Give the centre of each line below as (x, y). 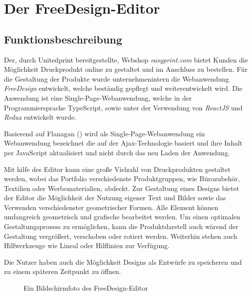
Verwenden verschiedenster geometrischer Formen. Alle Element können (111, 207)
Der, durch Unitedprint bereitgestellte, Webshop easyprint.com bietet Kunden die (126, 59)
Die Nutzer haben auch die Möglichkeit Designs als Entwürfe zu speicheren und (123, 262)
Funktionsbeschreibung (63, 39)
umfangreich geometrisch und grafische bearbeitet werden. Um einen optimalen (122, 217)
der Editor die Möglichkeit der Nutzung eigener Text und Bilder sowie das (115, 198)
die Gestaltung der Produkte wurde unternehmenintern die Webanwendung (117, 78)
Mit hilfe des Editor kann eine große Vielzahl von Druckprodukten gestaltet (117, 169)
